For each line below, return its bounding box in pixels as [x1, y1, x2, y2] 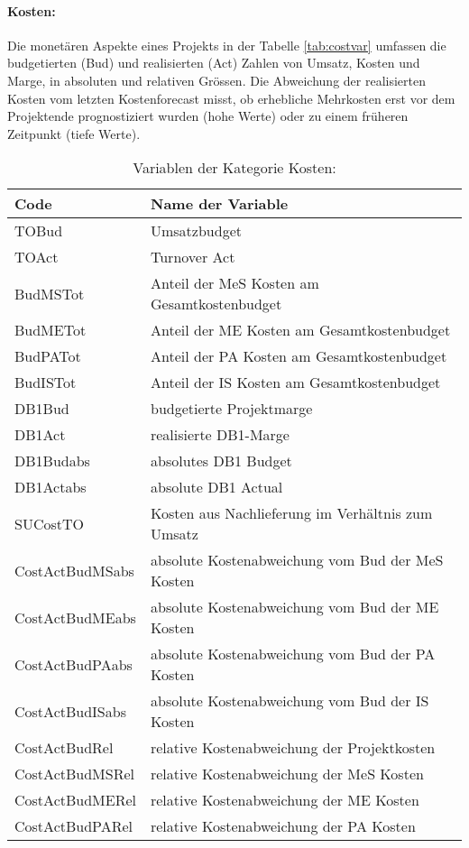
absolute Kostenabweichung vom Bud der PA [150, 643, 436, 665]
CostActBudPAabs [14, 653, 133, 675]
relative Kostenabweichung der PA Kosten [150, 816, 416, 837]
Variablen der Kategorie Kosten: [133, 157, 336, 179]
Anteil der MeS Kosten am [150, 272, 319, 294]
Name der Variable [150, 193, 289, 215]
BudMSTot [14, 282, 85, 304]
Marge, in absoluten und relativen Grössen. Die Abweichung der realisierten [7, 70, 427, 89]
